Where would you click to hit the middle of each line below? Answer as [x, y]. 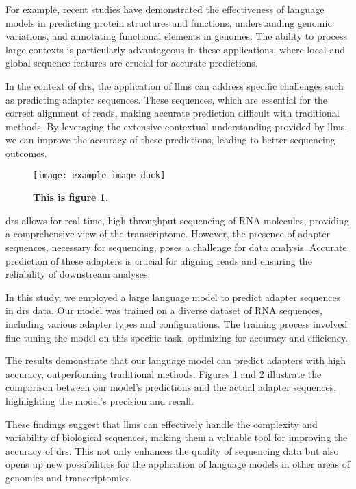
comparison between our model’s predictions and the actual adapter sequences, [171, 387]
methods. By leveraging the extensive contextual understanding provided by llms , [177, 126]
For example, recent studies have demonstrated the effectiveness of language [165, 9]
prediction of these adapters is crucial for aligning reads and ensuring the [159, 260]
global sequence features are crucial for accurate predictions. [132, 63]
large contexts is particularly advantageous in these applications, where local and [175, 49]
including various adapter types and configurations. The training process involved [177, 323]
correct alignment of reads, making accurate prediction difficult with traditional [173, 113]
